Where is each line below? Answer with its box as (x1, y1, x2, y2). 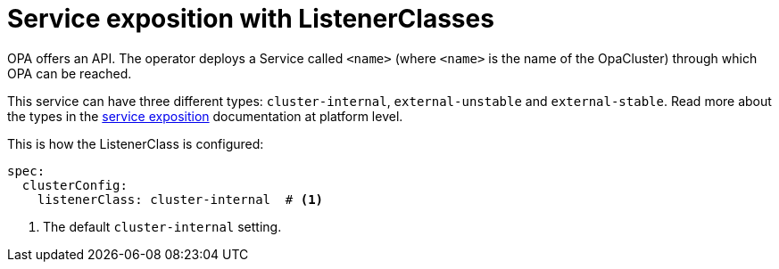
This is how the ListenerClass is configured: (7, 135, 264, 151)
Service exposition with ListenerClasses (7, 4, 494, 34)
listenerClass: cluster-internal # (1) (37, 192, 324, 207)
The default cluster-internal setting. (43, 218, 282, 234)
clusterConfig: (21, 177, 128, 192)
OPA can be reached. (7, 65, 132, 81)
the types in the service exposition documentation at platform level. (7, 108, 403, 124)
